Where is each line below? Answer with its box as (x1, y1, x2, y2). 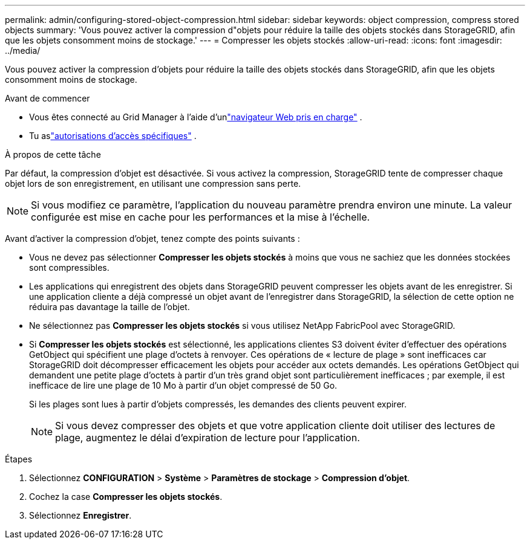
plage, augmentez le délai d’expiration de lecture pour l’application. (55, 432, 360, 444)
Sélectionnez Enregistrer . (29, 510, 132, 520)
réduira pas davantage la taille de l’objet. (29, 302, 190, 312)
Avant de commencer (5, 93, 90, 103)
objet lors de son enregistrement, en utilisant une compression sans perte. (5, 178, 301, 189)
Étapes (5, 454, 33, 464)
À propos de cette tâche (5, 149, 101, 160)
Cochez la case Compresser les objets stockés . (29, 491, 223, 502)
